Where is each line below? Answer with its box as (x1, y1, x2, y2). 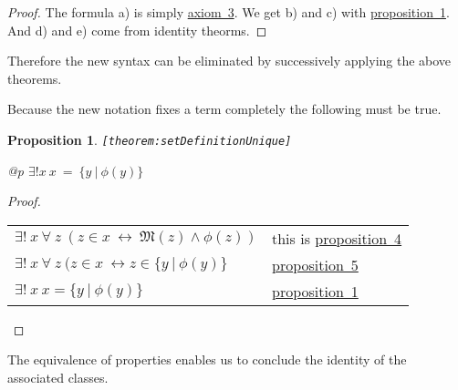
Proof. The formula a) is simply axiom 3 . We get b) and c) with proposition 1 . (7, 3, 450, 21)
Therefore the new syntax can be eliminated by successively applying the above (7, 51, 452, 70)
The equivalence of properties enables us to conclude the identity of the (7, 350, 407, 369)
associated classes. (7, 368, 109, 386)
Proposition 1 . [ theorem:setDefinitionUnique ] (7, 129, 292, 149)
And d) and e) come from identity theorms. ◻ (7, 20, 267, 39)
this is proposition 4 (271, 227, 402, 249)
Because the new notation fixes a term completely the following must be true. (7, 99, 442, 118)
